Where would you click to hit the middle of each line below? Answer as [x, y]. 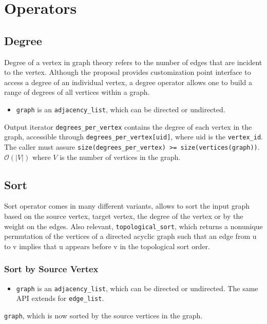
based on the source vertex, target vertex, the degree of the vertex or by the [124, 216]
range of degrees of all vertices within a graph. [77, 92]
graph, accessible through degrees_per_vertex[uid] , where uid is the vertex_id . [134, 137]
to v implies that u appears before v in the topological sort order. [107, 246]
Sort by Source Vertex [51, 269]
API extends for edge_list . [60, 298]
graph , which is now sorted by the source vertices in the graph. [103, 315]
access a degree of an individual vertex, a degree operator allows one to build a [128, 82]
